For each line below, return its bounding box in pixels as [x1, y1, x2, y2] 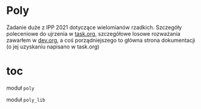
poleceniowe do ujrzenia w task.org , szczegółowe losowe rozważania [6, 30, 181, 37]
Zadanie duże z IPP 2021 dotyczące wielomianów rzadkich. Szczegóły [6, 24, 182, 31]
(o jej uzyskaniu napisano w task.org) [6, 43, 100, 50]
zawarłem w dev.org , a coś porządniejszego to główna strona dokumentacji [6, 36, 196, 44]
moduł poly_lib [6, 96, 46, 103]
